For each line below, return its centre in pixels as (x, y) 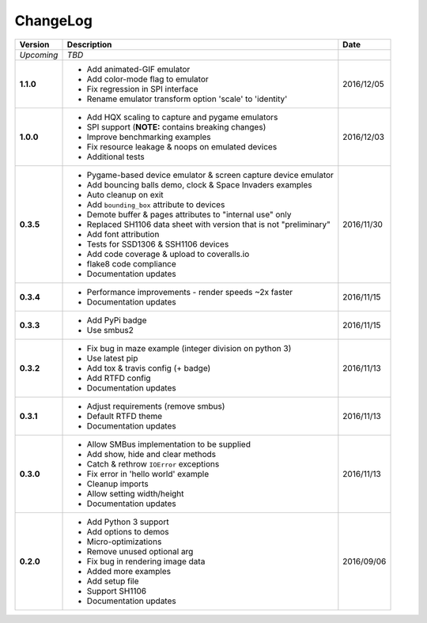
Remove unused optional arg (140, 551)
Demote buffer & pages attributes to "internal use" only (189, 214)
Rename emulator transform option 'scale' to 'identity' (187, 99)
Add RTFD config (119, 378)
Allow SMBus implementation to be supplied (168, 444)
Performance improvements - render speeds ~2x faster (190, 292)
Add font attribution (123, 234)
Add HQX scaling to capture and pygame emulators (182, 117)
